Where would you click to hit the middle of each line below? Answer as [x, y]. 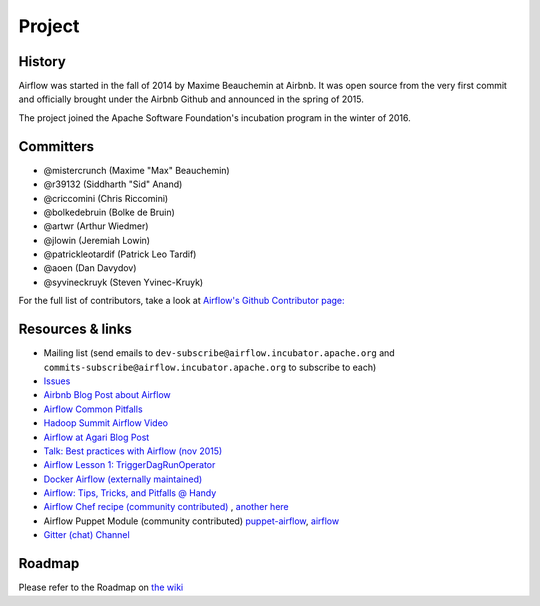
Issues [57, 381]
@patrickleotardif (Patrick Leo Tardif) [120, 254]
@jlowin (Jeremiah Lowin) [96, 240]
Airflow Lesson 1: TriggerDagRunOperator [129, 465]
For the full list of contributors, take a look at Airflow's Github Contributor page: [181, 301]
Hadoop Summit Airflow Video [106, 423]
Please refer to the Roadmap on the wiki [101, 587]
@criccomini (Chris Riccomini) [106, 198]
